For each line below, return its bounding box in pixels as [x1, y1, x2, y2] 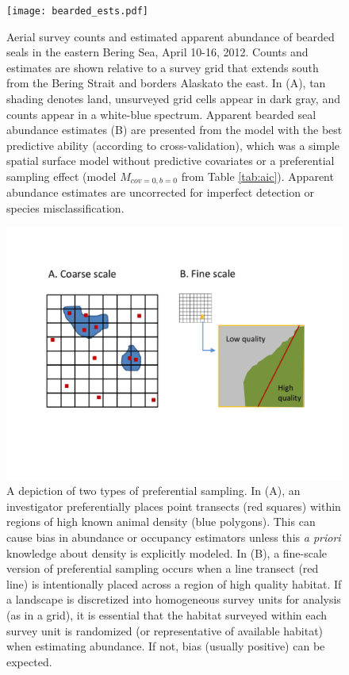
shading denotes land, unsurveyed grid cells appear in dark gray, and [6, 90, 340, 107]
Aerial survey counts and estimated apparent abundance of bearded [6, 28, 335, 44]
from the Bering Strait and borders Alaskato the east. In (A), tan [6, 75, 326, 91]
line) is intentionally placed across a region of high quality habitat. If [6, 575, 342, 592]
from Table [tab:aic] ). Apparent [181, 168, 334, 184]
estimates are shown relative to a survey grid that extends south [6, 59, 319, 75]
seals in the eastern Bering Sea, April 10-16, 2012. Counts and [6, 44, 309, 60]
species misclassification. [6, 200, 125, 217]
